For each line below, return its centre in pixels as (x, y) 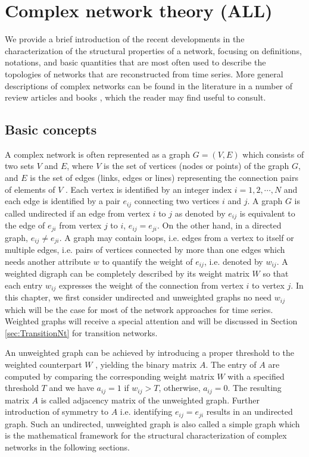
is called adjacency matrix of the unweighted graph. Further (150, 400)
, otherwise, (180, 388)
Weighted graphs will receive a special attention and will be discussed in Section (151, 321)
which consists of (273, 154)
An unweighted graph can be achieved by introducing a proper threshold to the (150, 353)
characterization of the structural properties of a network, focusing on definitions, (153, 50)
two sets (20, 166)
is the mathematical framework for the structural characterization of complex (146, 435)
